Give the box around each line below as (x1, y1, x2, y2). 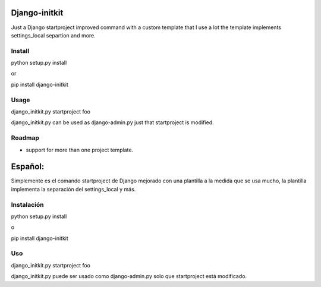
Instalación (11, 200, 44, 209)
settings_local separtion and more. (11, 31, 96, 39)
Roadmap (11, 134, 40, 142)
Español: (11, 162, 45, 172)
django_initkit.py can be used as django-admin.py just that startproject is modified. (11, 119, 214, 126)
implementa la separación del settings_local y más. (11, 185, 136, 193)
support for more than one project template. (26, 146, 134, 153)
